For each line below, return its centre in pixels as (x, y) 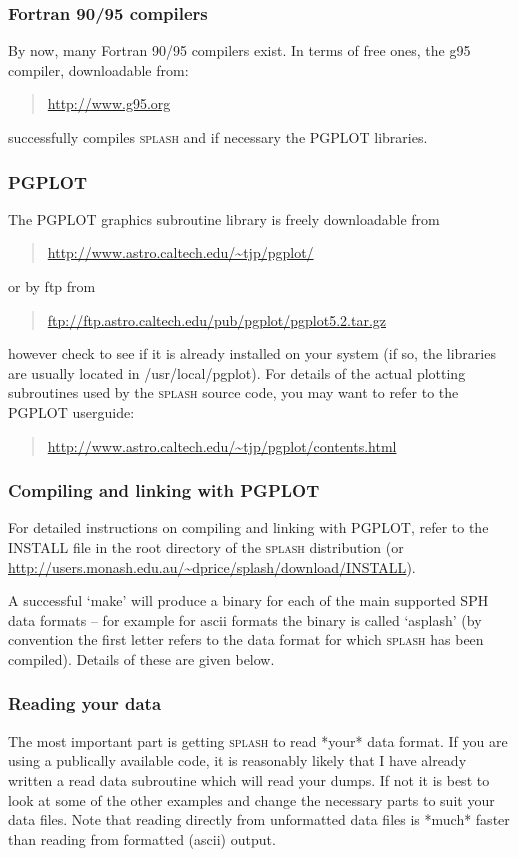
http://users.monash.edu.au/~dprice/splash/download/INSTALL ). (212, 566)
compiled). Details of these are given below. (141, 658)
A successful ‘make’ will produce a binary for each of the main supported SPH (248, 600)
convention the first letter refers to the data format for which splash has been (246, 639)
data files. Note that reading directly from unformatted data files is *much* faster (259, 819)
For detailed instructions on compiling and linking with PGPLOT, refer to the (248, 527)
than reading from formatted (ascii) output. (142, 838)
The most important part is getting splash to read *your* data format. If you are (258, 740)
